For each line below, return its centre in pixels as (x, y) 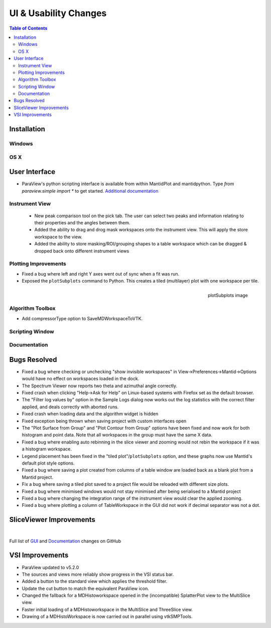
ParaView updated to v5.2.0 (50, 567)
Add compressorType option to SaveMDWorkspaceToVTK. (82, 318)
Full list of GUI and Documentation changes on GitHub (65, 541)
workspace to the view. (58, 237)
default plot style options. (48, 463)
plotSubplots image (228, 295)
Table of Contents (28, 28)
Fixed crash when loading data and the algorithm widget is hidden (90, 414)
